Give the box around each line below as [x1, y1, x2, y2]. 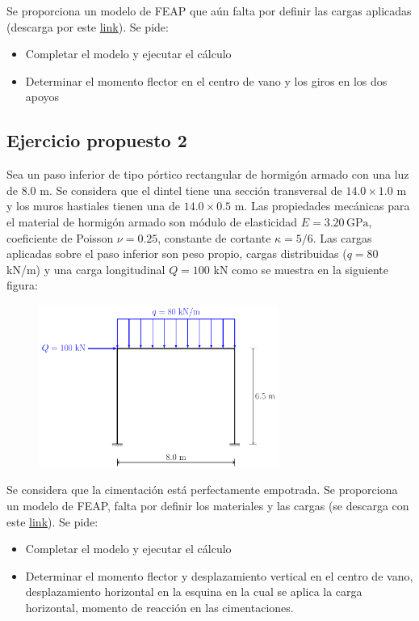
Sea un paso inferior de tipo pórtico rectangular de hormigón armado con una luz [6, 166, 409, 183]
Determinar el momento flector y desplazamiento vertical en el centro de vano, [25, 567, 413, 584]
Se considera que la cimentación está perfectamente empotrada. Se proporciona [6, 481, 398, 498]
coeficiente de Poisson [6, 229, 114, 246]
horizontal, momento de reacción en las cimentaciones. [25, 598, 294, 615]
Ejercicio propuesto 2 [6, 128, 187, 153]
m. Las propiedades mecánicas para [234, 197, 410, 214]
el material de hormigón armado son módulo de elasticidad [6, 213, 297, 230]
